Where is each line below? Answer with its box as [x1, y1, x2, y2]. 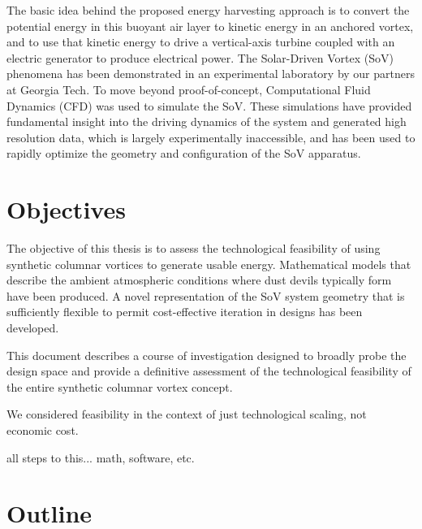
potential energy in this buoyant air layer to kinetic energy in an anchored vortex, [6, 17, 414, 34]
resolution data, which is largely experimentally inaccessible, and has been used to [6, 128, 416, 145]
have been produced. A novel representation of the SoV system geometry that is [6, 287, 405, 304]
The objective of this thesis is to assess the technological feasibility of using [6, 240, 381, 257]
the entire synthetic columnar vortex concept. [6, 378, 233, 395]
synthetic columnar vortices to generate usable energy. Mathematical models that [6, 255, 411, 272]
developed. [6, 319, 59, 336]
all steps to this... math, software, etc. [6, 449, 195, 466]
